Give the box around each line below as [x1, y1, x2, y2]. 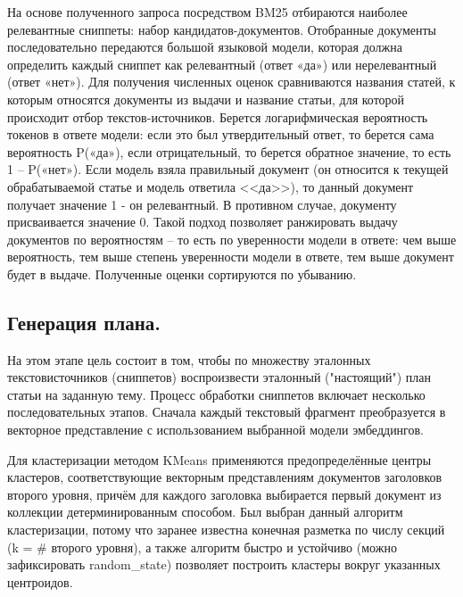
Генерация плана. [7, 308, 161, 336]
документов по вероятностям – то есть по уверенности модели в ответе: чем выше [7, 229, 457, 248]
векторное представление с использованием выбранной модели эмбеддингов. [7, 420, 425, 439]
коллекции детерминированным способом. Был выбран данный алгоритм [7, 502, 403, 521]
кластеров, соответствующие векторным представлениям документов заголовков [7, 468, 442, 486]
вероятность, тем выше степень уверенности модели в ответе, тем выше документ [7, 247, 454, 266]
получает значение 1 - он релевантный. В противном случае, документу [7, 195, 397, 213]
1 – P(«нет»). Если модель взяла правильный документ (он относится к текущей [7, 160, 449, 178]
